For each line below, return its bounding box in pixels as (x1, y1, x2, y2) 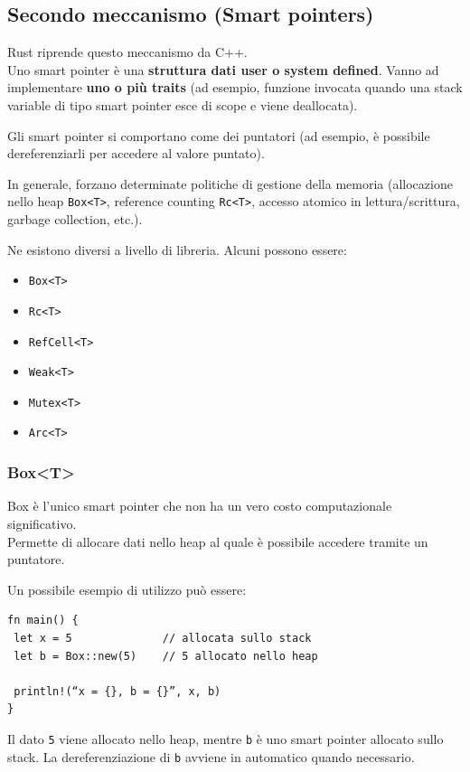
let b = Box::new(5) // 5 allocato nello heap (14, 649, 318, 663)
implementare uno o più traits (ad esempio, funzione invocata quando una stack (7, 78, 463, 97)
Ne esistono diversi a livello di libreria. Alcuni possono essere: (7, 240, 347, 259)
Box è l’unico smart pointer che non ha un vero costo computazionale (7, 496, 392, 515)
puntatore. (7, 550, 65, 569)
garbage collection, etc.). (7, 210, 143, 229)
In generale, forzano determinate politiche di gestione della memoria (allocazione (7, 174, 453, 193)
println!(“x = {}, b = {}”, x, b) (14, 684, 221, 698)
